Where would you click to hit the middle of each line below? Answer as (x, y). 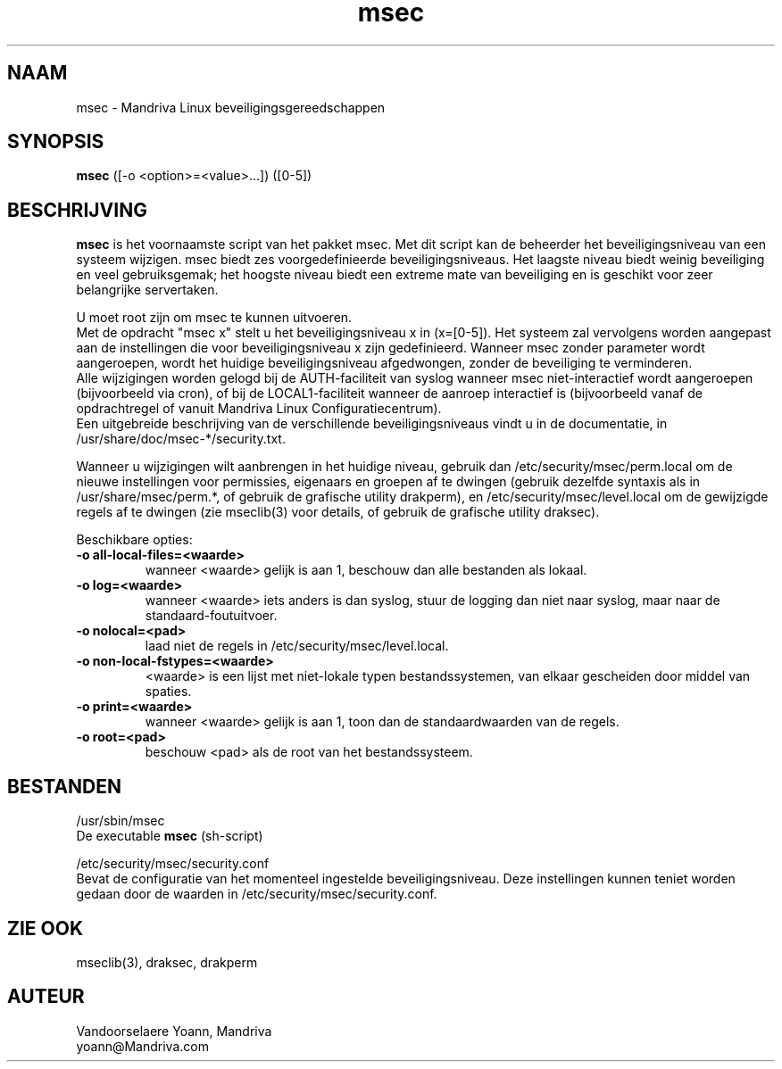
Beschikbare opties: (134, 540)
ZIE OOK (46, 928)
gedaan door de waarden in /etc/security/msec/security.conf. (257, 894)
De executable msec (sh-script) (170, 836)
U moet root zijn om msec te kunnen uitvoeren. (214, 318)
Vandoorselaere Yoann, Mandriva (174, 1031)
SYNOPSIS (56, 142)
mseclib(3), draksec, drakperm (167, 962)
